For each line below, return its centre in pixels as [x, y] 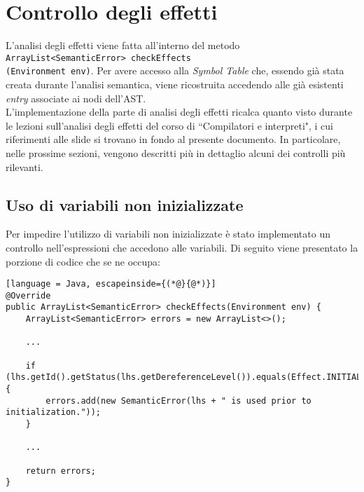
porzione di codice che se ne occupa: [83, 261]
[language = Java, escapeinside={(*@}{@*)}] [111, 284]
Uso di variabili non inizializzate [125, 204]
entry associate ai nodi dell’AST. [76, 98]
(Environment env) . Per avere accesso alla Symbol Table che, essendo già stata [175, 70]
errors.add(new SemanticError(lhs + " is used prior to [178, 401]
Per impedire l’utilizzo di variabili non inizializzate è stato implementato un [168, 234]
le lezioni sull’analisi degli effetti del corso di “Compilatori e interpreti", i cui [170, 125]
